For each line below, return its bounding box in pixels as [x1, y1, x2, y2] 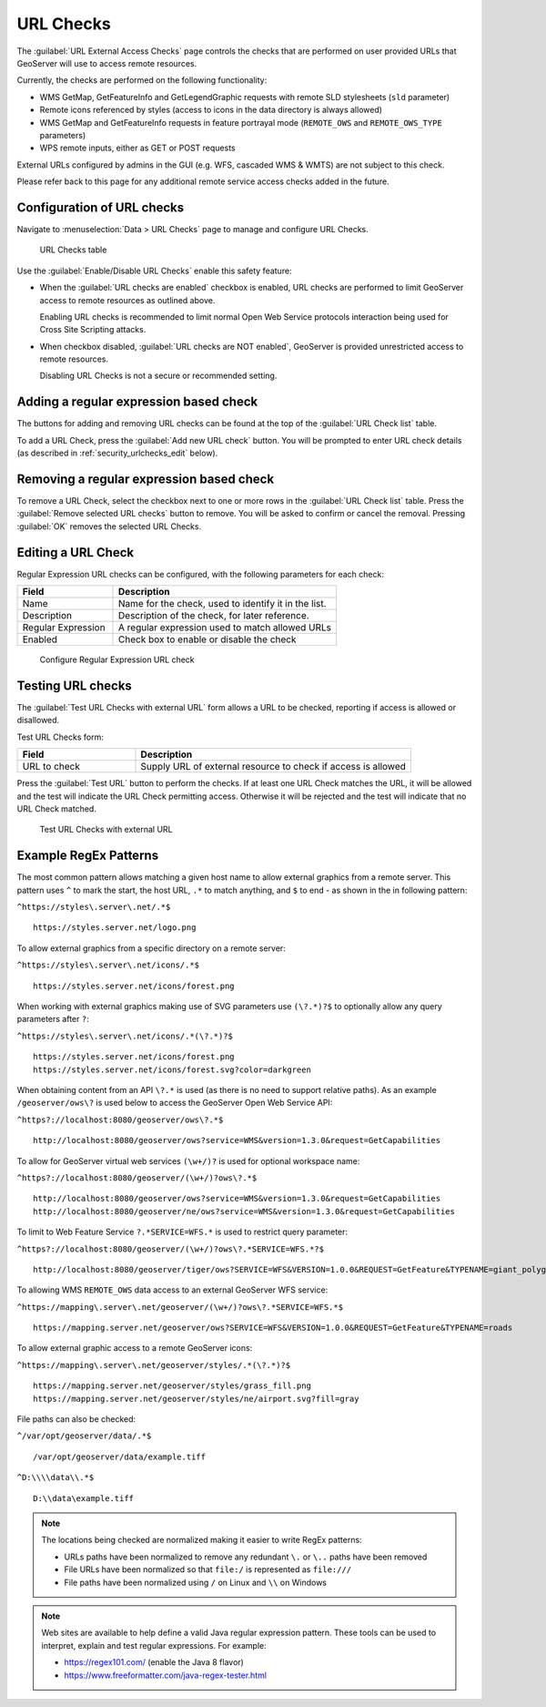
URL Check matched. [16, 803, 97, 814]
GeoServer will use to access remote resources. [16, 57, 197, 68]
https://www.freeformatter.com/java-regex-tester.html [64, 1670, 268, 1681]
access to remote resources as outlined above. [39, 294, 216, 305]
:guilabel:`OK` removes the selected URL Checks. [16, 520, 202, 532]
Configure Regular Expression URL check [39, 654, 195, 665]
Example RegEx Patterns [16, 848, 159, 864]
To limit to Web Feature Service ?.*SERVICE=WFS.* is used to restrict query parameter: [16, 1226, 349, 1238]
